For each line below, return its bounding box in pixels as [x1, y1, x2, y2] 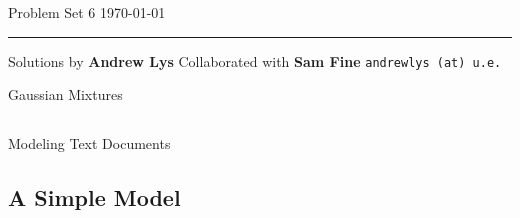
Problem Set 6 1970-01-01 [8, 2, 166, 22]
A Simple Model [8, 182, 181, 213]
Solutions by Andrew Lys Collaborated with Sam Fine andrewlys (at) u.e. [8, 50, 502, 71]
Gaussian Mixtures [8, 84, 123, 105]
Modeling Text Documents [8, 133, 171, 154]
